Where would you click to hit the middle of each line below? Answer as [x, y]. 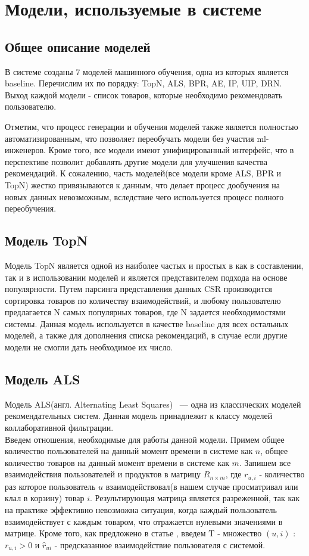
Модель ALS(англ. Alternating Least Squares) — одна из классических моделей [153, 404]
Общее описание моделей [78, 46]
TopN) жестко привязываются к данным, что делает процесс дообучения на [142, 184]
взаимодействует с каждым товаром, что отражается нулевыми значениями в [144, 521]
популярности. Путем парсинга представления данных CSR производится [139, 289]
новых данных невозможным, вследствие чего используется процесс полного [144, 196]
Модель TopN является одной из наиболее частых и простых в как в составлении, [154, 265]
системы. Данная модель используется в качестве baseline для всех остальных [147, 323]
